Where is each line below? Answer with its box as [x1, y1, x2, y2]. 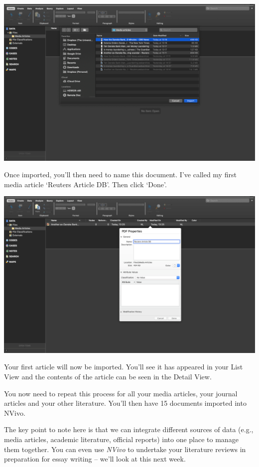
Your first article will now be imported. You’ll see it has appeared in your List [4, 361, 243, 372]
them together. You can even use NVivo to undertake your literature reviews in [4, 444, 246, 454]
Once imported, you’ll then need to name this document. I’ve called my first [4, 169, 237, 180]
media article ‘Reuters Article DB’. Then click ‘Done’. [4, 179, 167, 189]
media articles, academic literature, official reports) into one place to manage [4, 434, 239, 444]
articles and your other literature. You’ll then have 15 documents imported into [4, 398, 247, 408]
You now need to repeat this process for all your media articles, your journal [4, 388, 238, 398]
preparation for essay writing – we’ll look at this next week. [4, 454, 186, 464]
